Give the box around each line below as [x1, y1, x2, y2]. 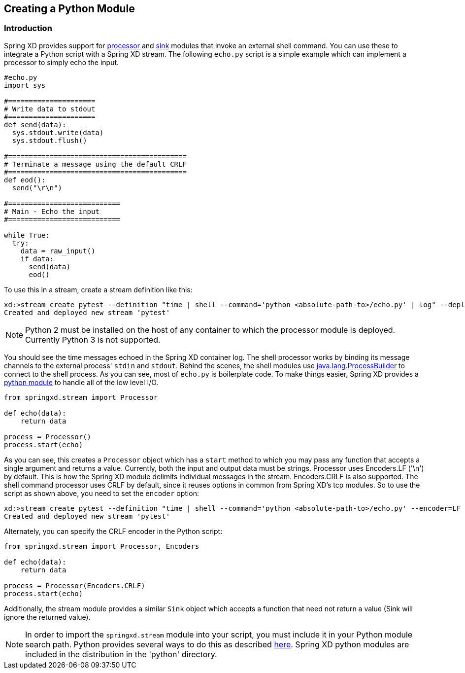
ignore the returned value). [4, 612, 91, 621]
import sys [4, 81, 46, 89]
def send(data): [4, 120, 66, 129]
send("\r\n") [12, 183, 63, 192]
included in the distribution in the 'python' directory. [25, 649, 217, 659]
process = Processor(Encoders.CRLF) [4, 581, 145, 590]
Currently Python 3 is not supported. [25, 334, 161, 345]
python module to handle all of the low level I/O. [4, 378, 159, 387]
